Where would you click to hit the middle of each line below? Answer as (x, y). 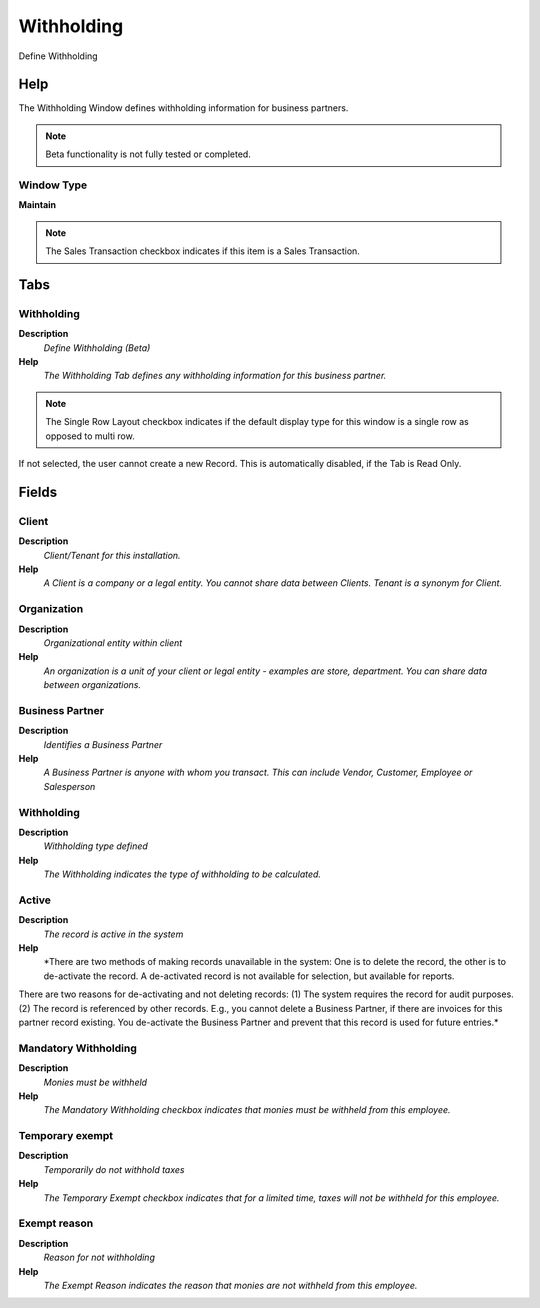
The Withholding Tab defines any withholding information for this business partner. (215, 376)
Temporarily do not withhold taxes (114, 1169)
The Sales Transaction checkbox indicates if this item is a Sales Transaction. (202, 251)
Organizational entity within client (113, 642)
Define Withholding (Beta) (97, 347)
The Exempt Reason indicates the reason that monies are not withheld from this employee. (230, 1285)
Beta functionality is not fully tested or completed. (148, 154)
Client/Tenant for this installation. (112, 555)
